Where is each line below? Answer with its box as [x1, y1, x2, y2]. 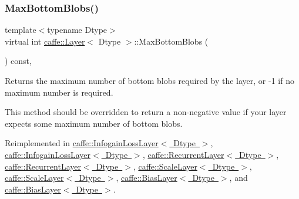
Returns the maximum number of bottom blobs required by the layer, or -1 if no [5, 75, 294, 86]
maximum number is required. [5, 86, 113, 98]
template [5, 23, 36, 36]
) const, [5, 55, 32, 67]
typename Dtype [47, 23, 107, 36]
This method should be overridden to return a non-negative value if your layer [5, 106, 287, 118]
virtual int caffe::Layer [5, 35, 85, 47]
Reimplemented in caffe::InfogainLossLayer [5, 137, 159, 149]
